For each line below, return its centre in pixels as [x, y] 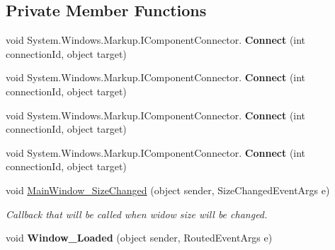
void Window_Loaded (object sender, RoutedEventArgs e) [139, 238]
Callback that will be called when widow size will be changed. [137, 214]
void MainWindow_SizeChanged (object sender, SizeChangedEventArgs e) [168, 190]
